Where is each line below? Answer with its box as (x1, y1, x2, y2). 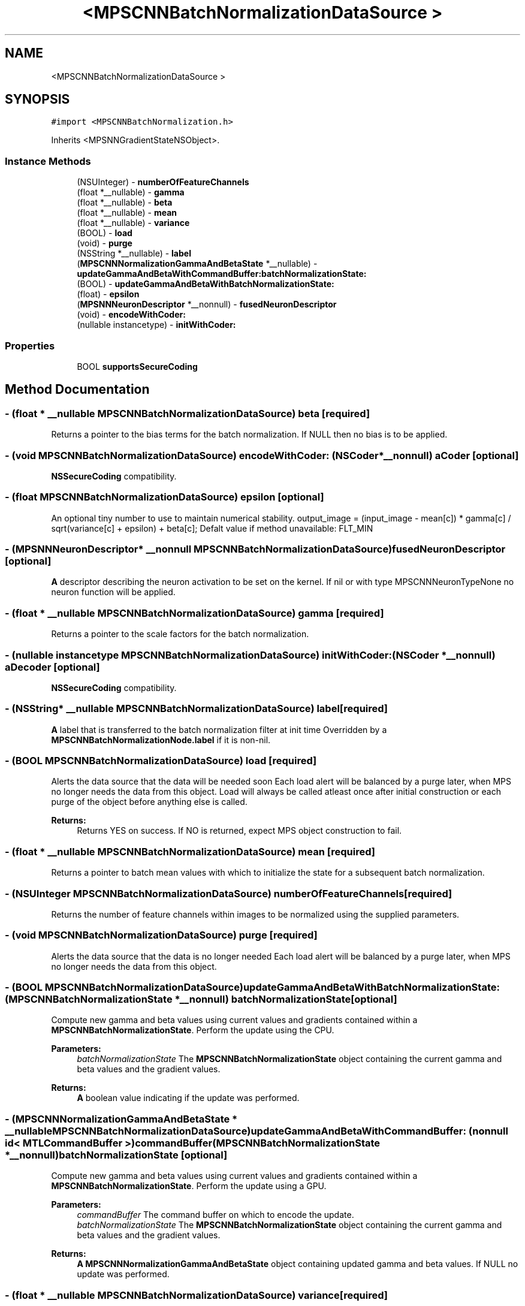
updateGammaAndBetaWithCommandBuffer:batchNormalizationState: (77, 269, 367, 279)
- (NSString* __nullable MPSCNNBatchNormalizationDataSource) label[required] (5, 702, 388, 715)
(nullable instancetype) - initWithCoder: (77, 319, 236, 330)
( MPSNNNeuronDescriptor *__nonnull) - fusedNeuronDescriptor (77, 299, 337, 310)
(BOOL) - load (77, 228, 132, 239)
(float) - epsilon (77, 289, 140, 300)
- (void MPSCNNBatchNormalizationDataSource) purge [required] (5, 929, 318, 942)
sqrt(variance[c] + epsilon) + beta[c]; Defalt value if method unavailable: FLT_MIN (51, 523, 373, 533)
